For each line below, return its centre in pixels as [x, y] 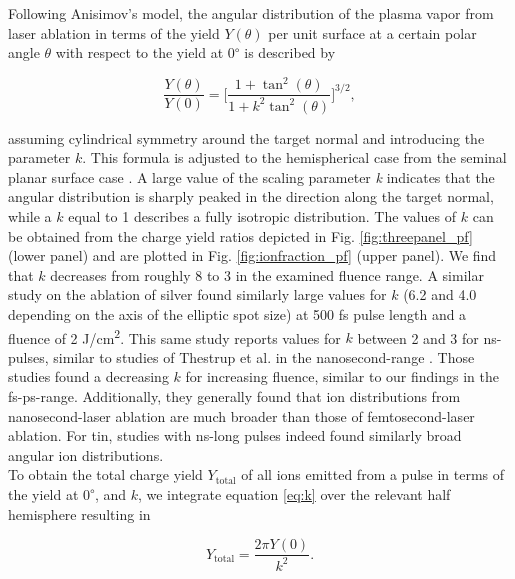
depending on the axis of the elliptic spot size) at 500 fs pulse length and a [237, 314]
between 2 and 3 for [418, 337]
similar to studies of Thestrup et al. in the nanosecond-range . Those [264, 356]
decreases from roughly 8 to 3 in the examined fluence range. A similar [267, 274]
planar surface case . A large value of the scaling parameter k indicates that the [251, 176]
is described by [290, 52]
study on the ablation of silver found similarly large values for [197, 294]
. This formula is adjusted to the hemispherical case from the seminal [294, 157]
